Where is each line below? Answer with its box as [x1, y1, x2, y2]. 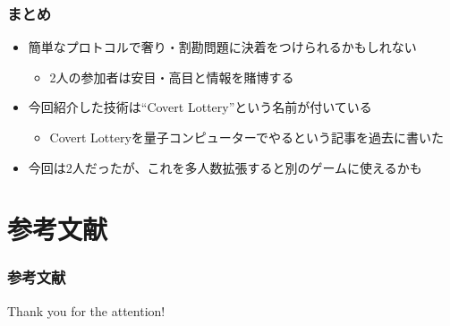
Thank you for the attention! [7, 301, 166, 320]
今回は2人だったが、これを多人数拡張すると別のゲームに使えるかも [28, 158, 422, 176]
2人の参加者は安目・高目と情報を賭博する [49, 67, 294, 86]
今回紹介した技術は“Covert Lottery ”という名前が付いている [28, 98, 372, 116]
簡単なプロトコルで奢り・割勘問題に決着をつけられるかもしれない [28, 38, 417, 56]
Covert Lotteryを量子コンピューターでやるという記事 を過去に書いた [49, 128, 445, 146]
